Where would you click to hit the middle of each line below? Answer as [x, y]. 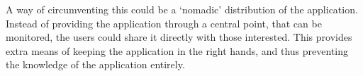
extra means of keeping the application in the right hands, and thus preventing [177, 50]
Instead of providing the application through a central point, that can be [164, 23]
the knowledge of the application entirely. [95, 64]
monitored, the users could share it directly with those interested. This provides [179, 37]
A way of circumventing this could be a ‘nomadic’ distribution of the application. [182, 9]
